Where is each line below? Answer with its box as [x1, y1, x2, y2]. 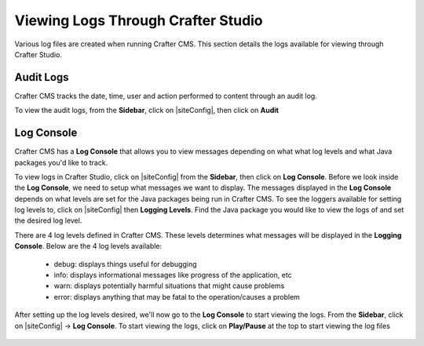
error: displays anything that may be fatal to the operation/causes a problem [53, 292, 300, 301]
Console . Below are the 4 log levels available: [14, 242, 163, 251]
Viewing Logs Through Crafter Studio [14, 12, 263, 29]
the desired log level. [14, 216, 82, 225]
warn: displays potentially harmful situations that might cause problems [53, 281, 285, 290]
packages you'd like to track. [14, 158, 108, 167]
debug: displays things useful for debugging [53, 259, 197, 268]
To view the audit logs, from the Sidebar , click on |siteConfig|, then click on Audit [14, 106, 279, 115]
